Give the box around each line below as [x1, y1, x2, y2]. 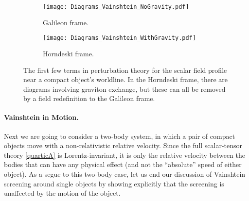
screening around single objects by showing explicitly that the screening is [4, 178, 224, 188]
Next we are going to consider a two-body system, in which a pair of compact [4, 131, 235, 141]
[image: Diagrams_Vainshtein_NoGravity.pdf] [43, 3, 189, 10]
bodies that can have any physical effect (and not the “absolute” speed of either [4, 159, 242, 169]
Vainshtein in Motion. [4, 112, 79, 122]
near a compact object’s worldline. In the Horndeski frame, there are [23, 74, 228, 84]
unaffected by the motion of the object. [4, 188, 121, 198]
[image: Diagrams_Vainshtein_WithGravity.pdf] [43, 34, 196, 42]
